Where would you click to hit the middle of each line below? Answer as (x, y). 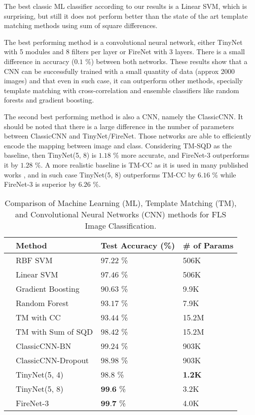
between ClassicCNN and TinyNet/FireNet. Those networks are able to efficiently (128, 136)
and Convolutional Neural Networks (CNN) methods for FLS (121, 214)
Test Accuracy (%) (138, 245)
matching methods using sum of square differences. (81, 25)
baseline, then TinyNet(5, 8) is (50, 155)
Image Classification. (121, 225)
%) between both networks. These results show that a (166, 61)
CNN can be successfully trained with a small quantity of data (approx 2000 (119, 71)
